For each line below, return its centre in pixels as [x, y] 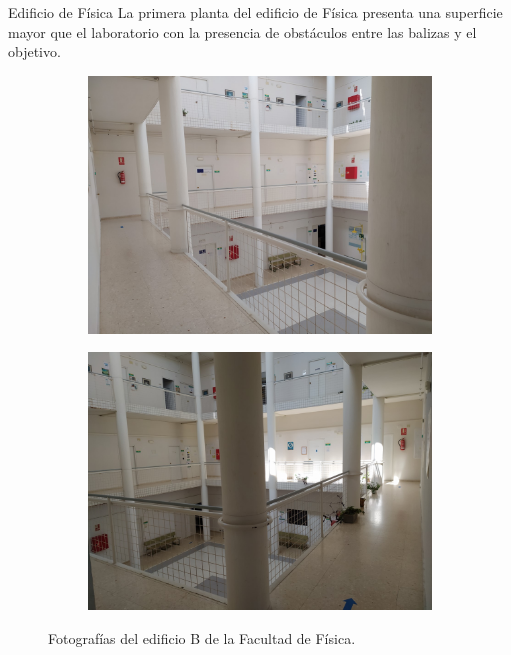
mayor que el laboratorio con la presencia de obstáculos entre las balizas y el [242, 31]
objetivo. [34, 51]
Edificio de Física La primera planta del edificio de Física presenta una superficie [255, 12]
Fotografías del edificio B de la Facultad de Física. [202, 637]
